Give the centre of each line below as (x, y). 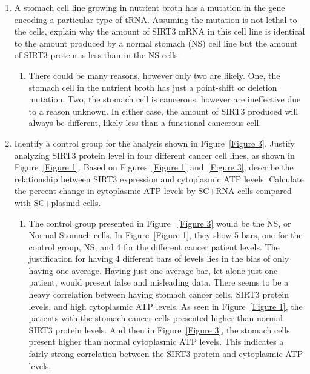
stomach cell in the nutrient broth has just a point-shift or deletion (153, 87)
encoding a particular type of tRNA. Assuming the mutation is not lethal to (156, 19)
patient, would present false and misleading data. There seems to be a (159, 282)
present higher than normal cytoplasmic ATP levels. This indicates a (156, 342)
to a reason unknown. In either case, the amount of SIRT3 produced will (163, 111)
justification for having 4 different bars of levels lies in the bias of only (159, 259)
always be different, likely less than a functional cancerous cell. (145, 123)
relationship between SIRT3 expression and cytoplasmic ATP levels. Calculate (159, 179)
